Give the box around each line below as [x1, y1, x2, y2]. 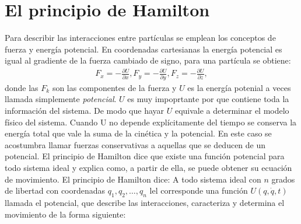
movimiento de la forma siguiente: [5, 208, 126, 220]
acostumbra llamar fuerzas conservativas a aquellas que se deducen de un [5, 138, 266, 150]
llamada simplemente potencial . [5, 93, 117, 105]
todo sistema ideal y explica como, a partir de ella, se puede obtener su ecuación [5, 161, 292, 173]
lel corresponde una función [149, 184, 248, 197]
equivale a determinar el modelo [174, 104, 289, 116]
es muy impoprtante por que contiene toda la [127, 93, 289, 105]
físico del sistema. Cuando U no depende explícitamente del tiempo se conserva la [5, 116, 297, 128]
